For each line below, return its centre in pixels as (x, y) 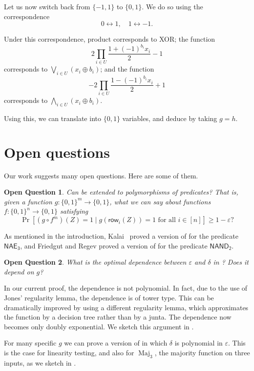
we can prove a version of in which (116, 343)
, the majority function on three (202, 352)
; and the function (127, 69)
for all (167, 220)
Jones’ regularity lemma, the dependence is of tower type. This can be (109, 298)
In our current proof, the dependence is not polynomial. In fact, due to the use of (126, 288)
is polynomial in (199, 343)
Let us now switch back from (47, 6)
